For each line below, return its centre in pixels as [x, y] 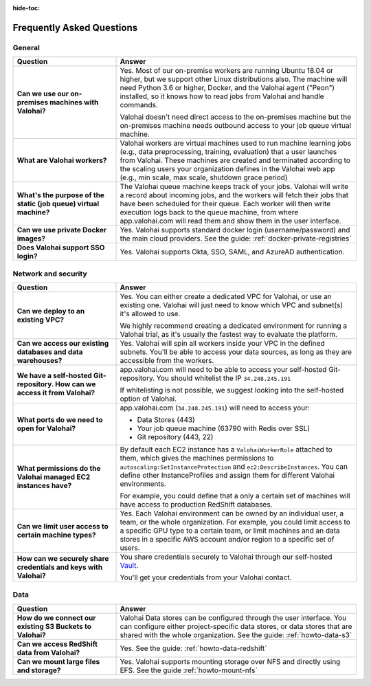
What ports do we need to [60, 419]
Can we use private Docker [62, 230]
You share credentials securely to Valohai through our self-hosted [226, 557]
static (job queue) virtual [58, 204]
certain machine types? [56, 535]
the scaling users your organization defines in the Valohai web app [228, 169]
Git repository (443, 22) [175, 436]
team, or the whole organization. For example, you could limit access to [235, 522]
